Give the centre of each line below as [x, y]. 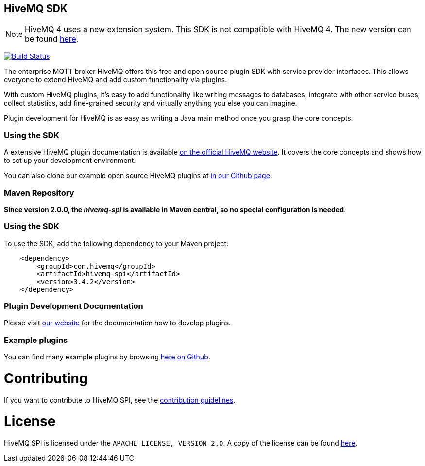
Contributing [46, 378]
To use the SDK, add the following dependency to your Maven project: [116, 243]
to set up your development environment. [70, 161]
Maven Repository [39, 192]
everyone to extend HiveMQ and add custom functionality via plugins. [116, 80]
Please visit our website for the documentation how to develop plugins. [118, 323]
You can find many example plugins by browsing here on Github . [107, 357]
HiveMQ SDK [36, 9]
